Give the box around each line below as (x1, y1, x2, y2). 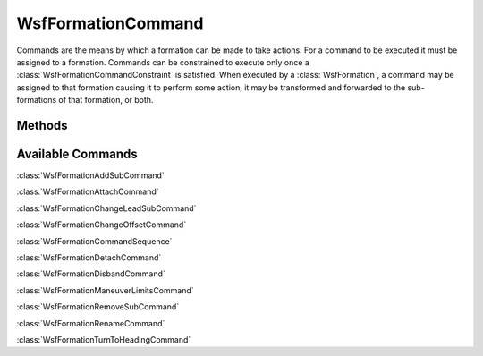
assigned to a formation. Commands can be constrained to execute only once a (16, 56, 310, 67)
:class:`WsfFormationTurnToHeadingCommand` (16, 334, 191, 344)
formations (16, 95, 57, 106)
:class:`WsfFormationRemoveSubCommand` (16, 301, 180, 312)
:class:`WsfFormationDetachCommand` (16, 251, 162, 263)
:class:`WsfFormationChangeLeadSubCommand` (16, 202, 197, 214)
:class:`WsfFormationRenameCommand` (16, 318, 165, 328)
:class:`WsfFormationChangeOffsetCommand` (16, 219, 187, 230)
